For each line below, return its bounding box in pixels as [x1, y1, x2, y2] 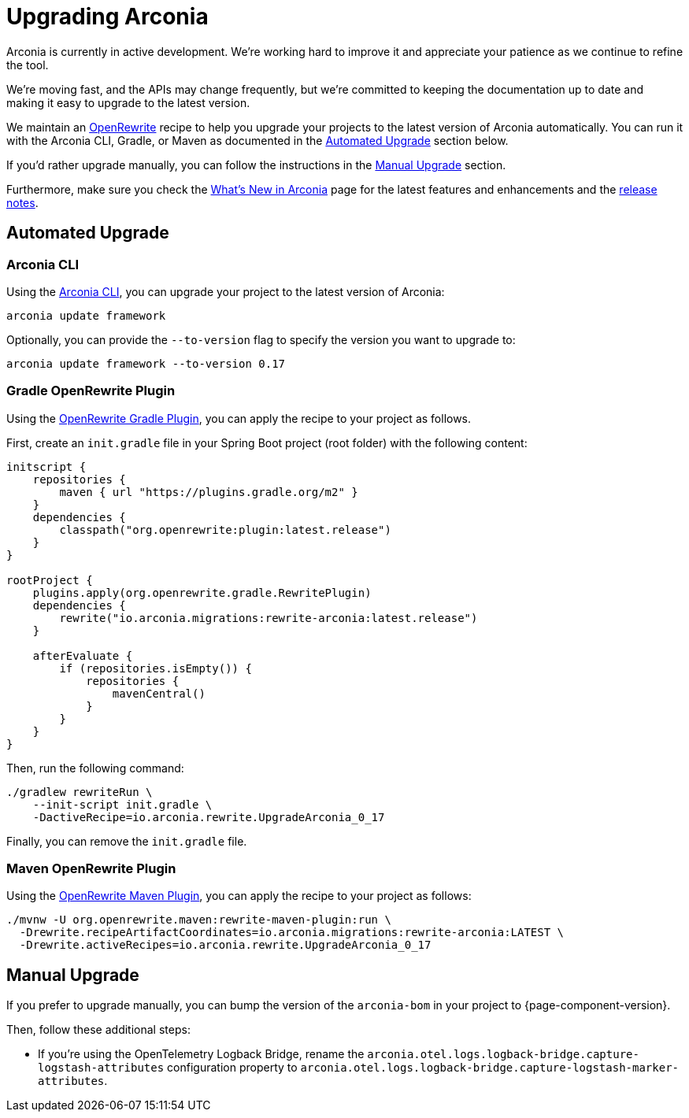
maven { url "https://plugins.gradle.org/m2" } [59, 485, 358, 498]
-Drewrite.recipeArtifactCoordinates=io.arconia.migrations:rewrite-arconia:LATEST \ [19, 926, 565, 939]
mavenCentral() [112, 687, 206, 700]
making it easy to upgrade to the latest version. [6, 95, 250, 109]
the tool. [6, 57, 49, 72]
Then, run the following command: [6, 761, 184, 775]
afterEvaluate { [32, 649, 133, 662]
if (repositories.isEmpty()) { [59, 661, 252, 675]
